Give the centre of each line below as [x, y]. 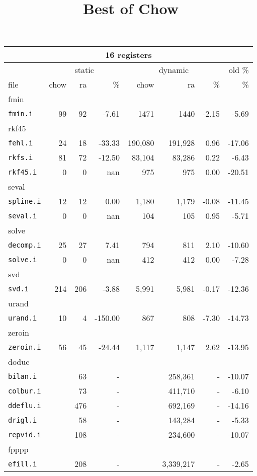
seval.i [23, 216]
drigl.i [23, 420]
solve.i [23, 259]
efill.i [23, 464]
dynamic [174, 70]
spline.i [25, 201]
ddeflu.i [25, 405]
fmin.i [21, 113]
